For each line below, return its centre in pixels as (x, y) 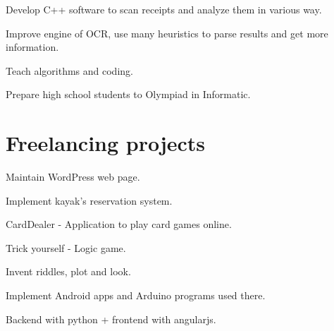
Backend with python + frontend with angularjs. (111, 319)
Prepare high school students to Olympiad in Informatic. (128, 94)
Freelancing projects (106, 143)
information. (32, 47)
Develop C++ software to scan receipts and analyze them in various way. (164, 9)
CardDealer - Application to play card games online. (119, 224)
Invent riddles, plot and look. (68, 271)
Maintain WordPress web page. (73, 177)
